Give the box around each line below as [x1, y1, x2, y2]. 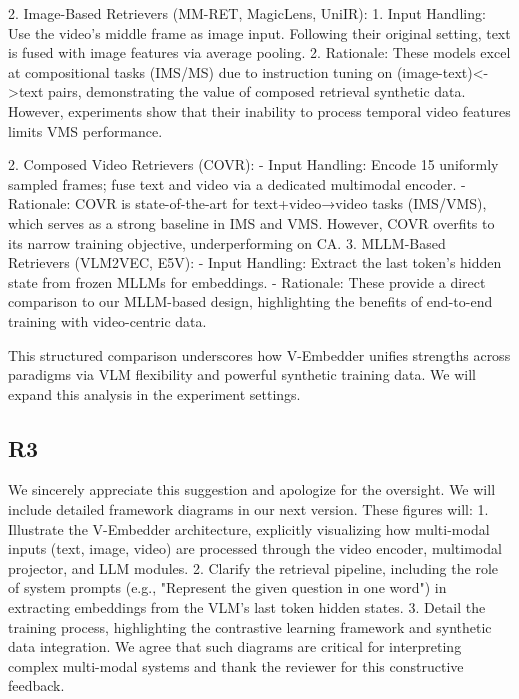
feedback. [8, 675, 65, 696]
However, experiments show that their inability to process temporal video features [8, 100, 511, 121]
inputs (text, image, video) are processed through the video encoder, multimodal [8, 538, 502, 559]
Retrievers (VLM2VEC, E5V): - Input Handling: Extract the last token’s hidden [8, 252, 502, 273]
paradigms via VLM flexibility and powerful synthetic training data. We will [8, 364, 476, 385]
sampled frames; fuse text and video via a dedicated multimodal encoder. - [8, 173, 466, 194]
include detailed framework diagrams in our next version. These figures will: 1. [8, 499, 489, 520]
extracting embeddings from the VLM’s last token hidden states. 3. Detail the [8, 597, 486, 618]
